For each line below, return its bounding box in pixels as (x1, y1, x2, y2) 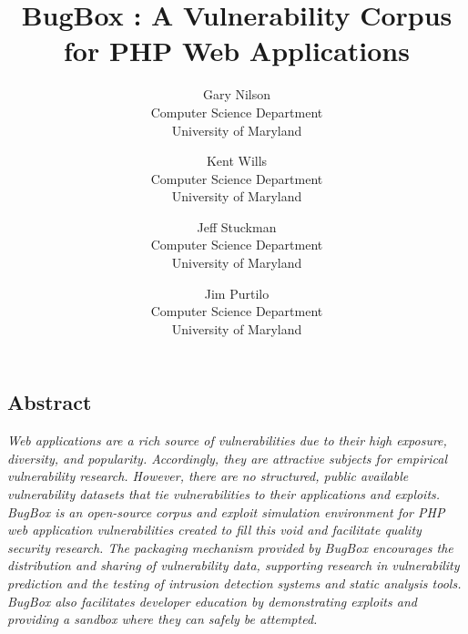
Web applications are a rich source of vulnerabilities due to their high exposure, (7, 431, 447, 450)
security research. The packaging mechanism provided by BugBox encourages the (7, 537, 453, 557)
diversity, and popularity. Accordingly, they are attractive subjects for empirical (7, 448, 447, 467)
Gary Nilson (202, 85, 271, 104)
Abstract (7, 388, 92, 416)
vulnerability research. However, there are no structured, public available (7, 466, 409, 486)
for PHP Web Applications (64, 32, 410, 69)
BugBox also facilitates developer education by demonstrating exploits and (7, 591, 417, 610)
